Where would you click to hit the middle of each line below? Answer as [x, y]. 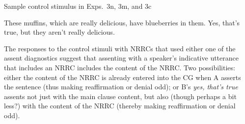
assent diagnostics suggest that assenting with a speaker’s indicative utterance [121, 58]
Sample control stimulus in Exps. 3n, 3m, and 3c [78, 6]
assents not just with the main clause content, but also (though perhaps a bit [120, 96]
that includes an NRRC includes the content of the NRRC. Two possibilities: [120, 67]
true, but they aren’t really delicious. [59, 32]
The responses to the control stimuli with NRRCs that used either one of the [120, 48]
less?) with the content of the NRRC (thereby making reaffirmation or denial [120, 106]
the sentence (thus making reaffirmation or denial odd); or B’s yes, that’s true [121, 87]
